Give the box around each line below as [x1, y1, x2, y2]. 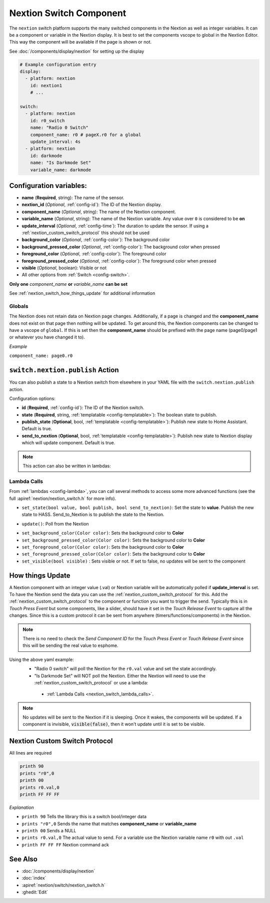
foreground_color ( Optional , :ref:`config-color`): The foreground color [21, 251, 166, 257]
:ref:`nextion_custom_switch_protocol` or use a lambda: [34, 679, 148, 685]
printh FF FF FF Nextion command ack [21, 841, 109, 847]
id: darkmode [30, 153, 62, 158]
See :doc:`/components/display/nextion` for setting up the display [9, 48, 144, 54]
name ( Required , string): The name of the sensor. [21, 195, 124, 201]
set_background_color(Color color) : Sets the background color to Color [21, 530, 184, 536]
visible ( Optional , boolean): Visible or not [21, 265, 107, 271]
